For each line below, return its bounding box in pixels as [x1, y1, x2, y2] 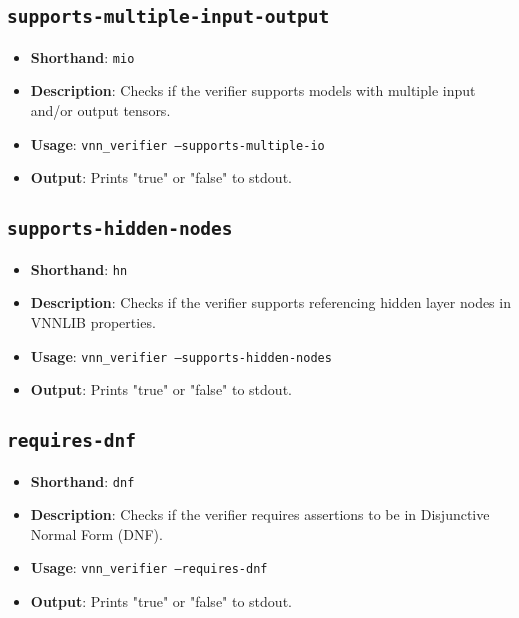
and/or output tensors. [30, 100, 171, 121]
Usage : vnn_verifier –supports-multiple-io [30, 133, 325, 154]
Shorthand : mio [30, 46, 135, 67]
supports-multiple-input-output [7, 6, 330, 28]
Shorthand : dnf [30, 470, 135, 491]
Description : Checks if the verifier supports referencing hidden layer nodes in [30, 292, 511, 313]
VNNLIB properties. [30, 311, 156, 332]
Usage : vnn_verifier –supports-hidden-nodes [30, 345, 332, 366]
